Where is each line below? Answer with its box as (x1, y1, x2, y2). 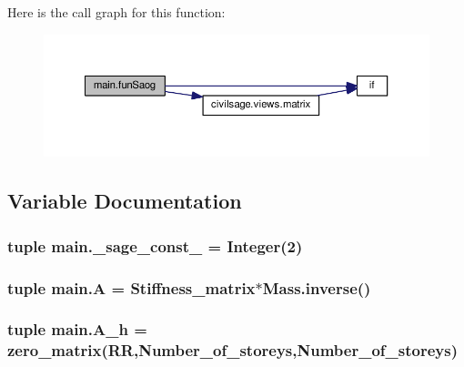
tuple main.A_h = (7, 318, 147, 341)
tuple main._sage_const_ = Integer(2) (7, 234, 303, 257)
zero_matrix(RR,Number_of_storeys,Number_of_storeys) (7, 339, 458, 362)
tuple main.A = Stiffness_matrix (7, 276, 256, 299)
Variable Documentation (7, 187, 242, 215)
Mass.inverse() (262, 276, 371, 299)
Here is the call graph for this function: (7, 3, 226, 21)
